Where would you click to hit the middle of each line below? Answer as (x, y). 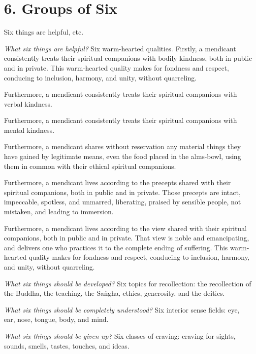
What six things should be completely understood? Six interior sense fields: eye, (122, 309)
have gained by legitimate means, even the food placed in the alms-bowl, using (123, 156)
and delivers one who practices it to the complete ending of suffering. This (116, 247)
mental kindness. (29, 130)
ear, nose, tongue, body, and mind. (56, 319)
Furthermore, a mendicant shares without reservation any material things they (123, 146)
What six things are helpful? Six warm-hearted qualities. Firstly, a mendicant (120, 48)
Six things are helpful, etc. (44, 32)
